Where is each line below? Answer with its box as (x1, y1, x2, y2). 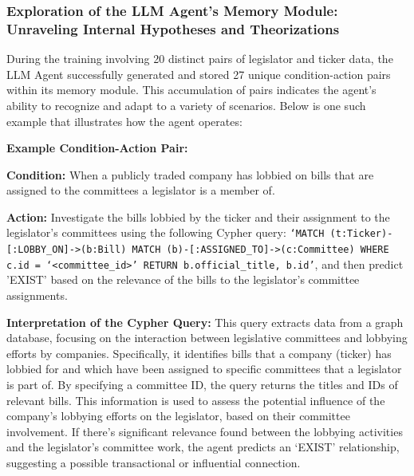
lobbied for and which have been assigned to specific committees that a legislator (6, 360, 402, 377)
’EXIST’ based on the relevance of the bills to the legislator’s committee (6, 271, 360, 288)
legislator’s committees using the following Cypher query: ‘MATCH (6, 224, 325, 241)
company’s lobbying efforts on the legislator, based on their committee (6, 407, 350, 424)
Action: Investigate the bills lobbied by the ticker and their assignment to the (6, 208, 390, 225)
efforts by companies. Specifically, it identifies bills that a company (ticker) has (6, 344, 392, 361)
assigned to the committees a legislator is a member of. (6, 182, 275, 199)
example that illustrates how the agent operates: (6, 112, 242, 129)
